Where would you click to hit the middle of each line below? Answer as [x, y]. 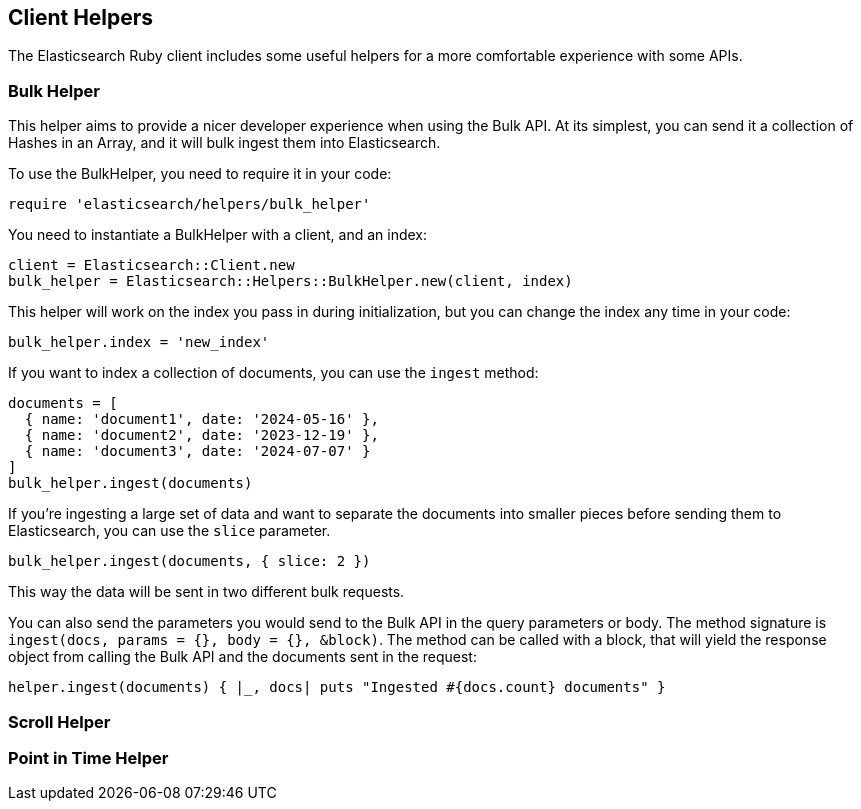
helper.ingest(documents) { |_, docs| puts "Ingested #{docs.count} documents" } [337, 687]
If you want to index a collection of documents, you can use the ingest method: [273, 373]
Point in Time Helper [88, 757]
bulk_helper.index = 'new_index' [139, 342]
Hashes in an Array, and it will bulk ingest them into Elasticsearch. [224, 143]
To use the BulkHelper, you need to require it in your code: [200, 174]
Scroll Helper [59, 721]
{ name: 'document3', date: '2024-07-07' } [197, 451]
